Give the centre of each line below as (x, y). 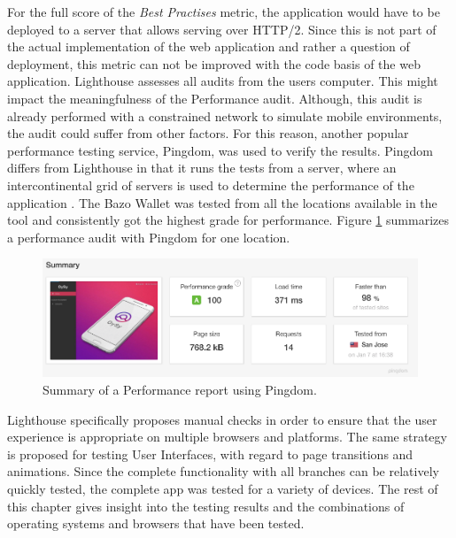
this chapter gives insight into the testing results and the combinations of (206, 506)
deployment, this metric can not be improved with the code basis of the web (214, 63)
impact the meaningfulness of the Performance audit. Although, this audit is (215, 98)
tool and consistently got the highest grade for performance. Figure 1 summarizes (228, 220)
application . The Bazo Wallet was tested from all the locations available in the (222, 202)
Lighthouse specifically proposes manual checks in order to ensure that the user (222, 419)
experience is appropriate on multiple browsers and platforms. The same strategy (227, 437)
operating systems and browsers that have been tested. (156, 523)
